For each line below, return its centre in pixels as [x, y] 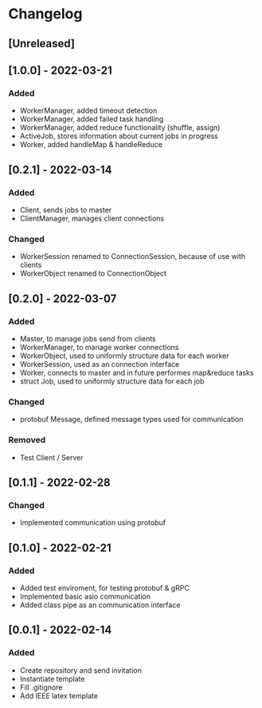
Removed [27, 440]
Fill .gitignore [41, 687]
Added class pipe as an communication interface [100, 605]
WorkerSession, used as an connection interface [100, 364]
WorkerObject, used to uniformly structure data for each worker [124, 356]
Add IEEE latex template [59, 695]
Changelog [45, 14]
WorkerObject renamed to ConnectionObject [93, 273]
